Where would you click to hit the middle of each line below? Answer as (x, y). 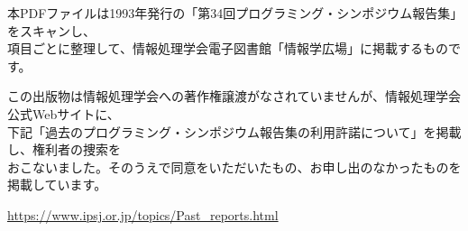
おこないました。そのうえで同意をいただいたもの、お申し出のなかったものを (234, 166)
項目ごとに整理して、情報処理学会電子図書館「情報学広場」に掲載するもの (228, 48)
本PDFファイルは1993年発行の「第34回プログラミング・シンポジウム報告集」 (232, 13)
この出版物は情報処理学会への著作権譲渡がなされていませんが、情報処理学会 (234, 96)
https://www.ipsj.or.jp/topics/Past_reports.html (143, 214)
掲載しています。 (57, 185)
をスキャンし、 (51, 30)
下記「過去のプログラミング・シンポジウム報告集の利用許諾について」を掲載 (234, 131)
